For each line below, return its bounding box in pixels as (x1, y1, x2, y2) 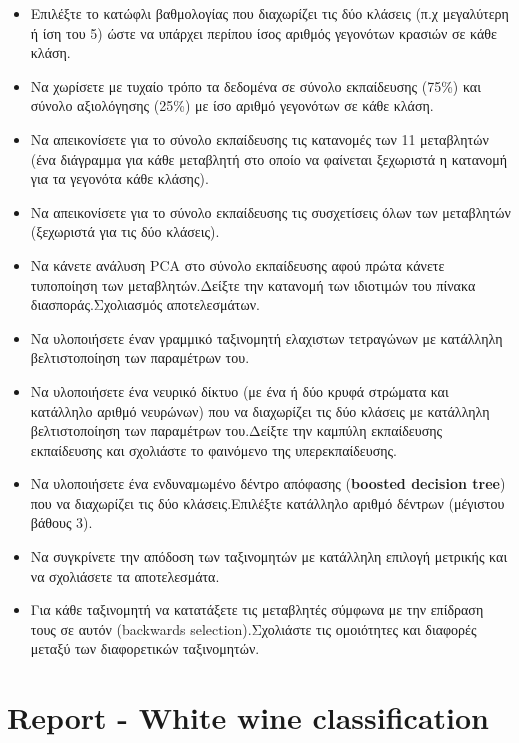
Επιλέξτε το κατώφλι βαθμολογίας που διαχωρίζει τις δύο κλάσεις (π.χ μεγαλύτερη (30, 3, 509, 23)
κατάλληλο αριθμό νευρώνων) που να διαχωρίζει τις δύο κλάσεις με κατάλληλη (30, 400, 490, 421)
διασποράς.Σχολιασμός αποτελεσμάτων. (30, 294, 260, 315)
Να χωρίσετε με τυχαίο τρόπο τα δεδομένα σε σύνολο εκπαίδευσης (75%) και (30, 75, 481, 96)
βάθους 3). (30, 512, 93, 533)
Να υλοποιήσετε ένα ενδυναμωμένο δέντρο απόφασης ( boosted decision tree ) (30, 473, 506, 494)
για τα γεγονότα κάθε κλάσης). (30, 168, 209, 189)
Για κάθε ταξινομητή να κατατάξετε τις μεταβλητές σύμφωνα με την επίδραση (30, 599, 484, 620)
